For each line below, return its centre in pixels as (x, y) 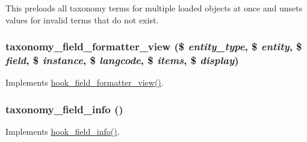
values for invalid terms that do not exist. (82, 19)
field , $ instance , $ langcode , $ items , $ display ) (122, 60)
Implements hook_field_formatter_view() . (85, 82)
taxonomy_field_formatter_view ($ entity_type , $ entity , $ (154, 46)
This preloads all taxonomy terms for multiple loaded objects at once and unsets (154, 8)
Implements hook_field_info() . (63, 132)
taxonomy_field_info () (64, 109)
